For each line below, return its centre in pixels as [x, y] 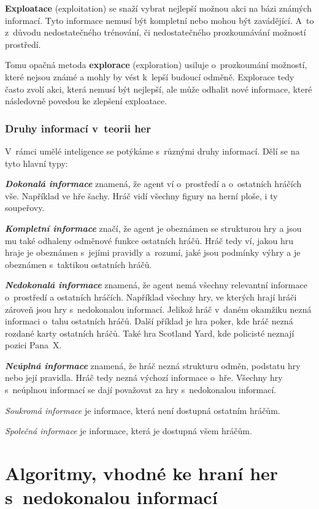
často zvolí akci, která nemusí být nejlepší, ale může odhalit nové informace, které [159, 89]
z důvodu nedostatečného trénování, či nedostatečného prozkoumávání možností [156, 32]
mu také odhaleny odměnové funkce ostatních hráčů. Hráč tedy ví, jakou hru [149, 240]
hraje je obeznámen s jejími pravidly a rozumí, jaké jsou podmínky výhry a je [153, 252]
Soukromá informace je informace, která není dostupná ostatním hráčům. [143, 410]
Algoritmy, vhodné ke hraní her [142, 473]
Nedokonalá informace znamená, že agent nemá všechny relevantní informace [156, 285]
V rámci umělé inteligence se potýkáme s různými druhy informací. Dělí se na [152, 151]
